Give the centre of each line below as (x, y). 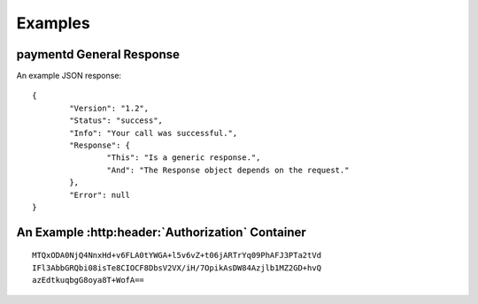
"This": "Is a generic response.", (184, 158)
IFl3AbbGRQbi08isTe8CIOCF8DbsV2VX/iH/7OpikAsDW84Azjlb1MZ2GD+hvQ (177, 268)
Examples (53, 23)
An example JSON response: (69, 76)
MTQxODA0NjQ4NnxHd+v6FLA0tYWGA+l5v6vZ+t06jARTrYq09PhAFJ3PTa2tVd (177, 255)
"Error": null (100, 195)
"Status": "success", (116, 121)
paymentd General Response (98, 54)
